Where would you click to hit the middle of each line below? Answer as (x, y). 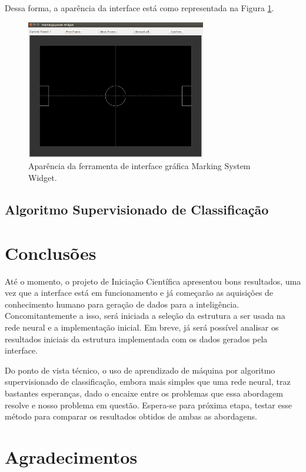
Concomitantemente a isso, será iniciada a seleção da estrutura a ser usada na (145, 316)
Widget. (43, 178)
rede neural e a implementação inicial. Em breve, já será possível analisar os (142, 327)
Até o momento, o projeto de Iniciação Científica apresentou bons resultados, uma (153, 281)
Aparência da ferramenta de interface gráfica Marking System (139, 166)
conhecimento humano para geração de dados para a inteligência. (122, 304)
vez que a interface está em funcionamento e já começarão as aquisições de (139, 293)
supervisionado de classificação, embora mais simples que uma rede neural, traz (148, 382)
